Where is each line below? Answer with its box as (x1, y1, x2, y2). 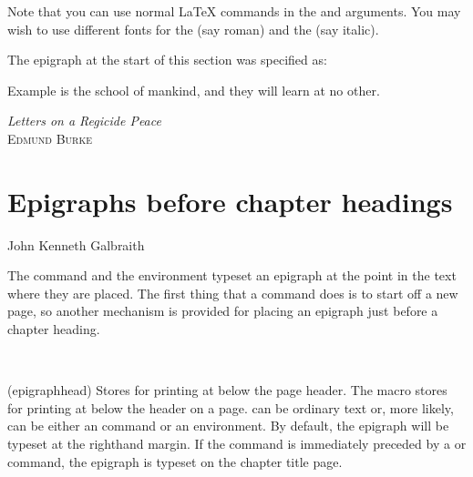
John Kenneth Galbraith (7, 235, 145, 254)
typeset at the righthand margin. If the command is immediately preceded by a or (7, 434, 467, 453)
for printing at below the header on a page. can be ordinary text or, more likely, (7, 398, 454, 417)
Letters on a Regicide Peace (7, 111, 161, 130)
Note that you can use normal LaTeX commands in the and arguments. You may (7, 2, 461, 20)
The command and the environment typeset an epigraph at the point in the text (7, 266, 457, 285)
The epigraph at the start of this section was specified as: (7, 50, 327, 69)
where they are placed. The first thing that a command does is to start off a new (7, 283, 458, 302)
